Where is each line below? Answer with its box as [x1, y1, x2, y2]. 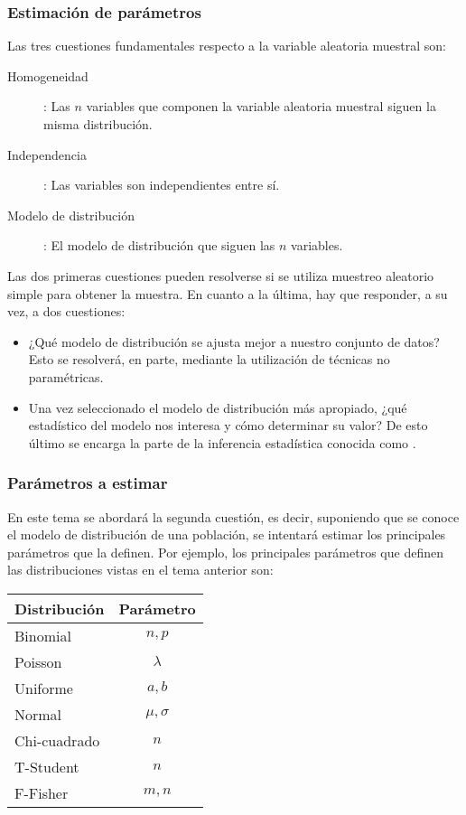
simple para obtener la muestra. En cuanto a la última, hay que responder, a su [7, 284, 448, 303]
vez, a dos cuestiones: [7, 302, 126, 321]
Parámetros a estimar [7, 472, 168, 494]
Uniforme [14, 677, 73, 698]
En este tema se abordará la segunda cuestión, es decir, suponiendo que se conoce [7, 507, 460, 526]
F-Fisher [14, 782, 69, 803]
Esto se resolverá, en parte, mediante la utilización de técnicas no [28, 350, 390, 369]
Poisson [14, 651, 62, 672]
